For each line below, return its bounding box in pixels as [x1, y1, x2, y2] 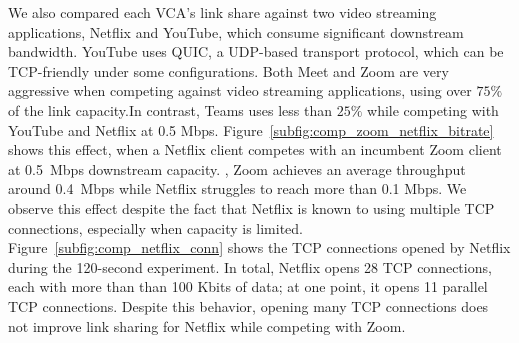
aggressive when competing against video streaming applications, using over [8, 80, 472, 101]
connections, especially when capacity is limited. [8, 217, 303, 238]
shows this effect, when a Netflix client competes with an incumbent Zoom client [8, 139, 502, 160]
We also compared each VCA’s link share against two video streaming [8, 2, 437, 22]
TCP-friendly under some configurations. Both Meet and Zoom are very [8, 60, 449, 81]
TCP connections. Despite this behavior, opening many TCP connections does [8, 295, 489, 316]
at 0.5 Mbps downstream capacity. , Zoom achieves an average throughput [8, 158, 466, 179]
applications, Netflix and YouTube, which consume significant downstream [8, 21, 464, 42]
